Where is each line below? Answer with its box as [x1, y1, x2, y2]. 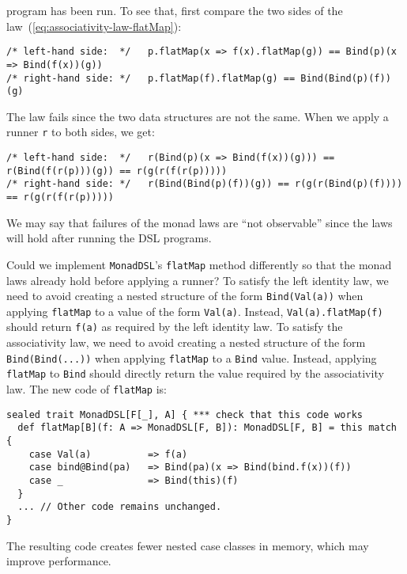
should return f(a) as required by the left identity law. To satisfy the [6, 318, 343, 335]
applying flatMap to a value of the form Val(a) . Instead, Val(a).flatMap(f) [6, 302, 383, 319]
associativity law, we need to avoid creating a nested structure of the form [6, 334, 366, 351]
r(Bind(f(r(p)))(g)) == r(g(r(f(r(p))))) [6, 165, 228, 177]
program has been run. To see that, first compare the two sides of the [6, 2, 343, 18]
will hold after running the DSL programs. [6, 230, 212, 246]
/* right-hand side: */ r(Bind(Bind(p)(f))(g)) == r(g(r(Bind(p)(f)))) [6, 178, 403, 190]
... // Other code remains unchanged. [17, 501, 222, 513]
